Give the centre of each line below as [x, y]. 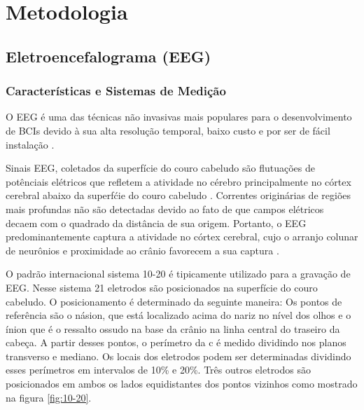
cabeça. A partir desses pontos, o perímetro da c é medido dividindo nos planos [176, 342]
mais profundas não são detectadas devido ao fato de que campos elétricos [165, 209]
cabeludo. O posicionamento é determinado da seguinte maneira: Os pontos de [174, 301]
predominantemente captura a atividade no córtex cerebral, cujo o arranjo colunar [182, 237]
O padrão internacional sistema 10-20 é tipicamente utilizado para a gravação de [178, 274]
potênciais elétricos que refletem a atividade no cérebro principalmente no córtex [178, 181]
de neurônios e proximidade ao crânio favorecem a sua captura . [142, 250]
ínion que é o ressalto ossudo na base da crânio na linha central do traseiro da [173, 328]
